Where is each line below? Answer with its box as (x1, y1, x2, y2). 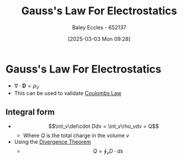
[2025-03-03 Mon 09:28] (67, 35, 131, 42)
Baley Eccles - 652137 (72, 24, 127, 31)
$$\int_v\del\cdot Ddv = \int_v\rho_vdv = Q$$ (48, 123, 159, 130)
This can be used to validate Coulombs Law (14, 90, 122, 97)
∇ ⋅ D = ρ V (14, 82, 39, 90)
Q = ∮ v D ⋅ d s (93, 147, 124, 156)
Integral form (5, 107, 55, 117)
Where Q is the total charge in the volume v (23, 132, 130, 139)
